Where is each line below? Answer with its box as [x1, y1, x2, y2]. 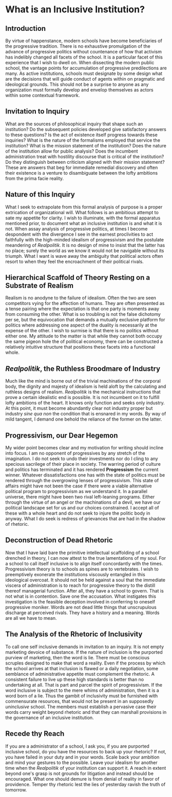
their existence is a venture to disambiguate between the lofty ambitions [5, 169, 158, 176]
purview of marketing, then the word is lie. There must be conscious [5, 654, 150, 660]
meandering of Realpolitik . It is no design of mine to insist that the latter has [5, 242, 165, 248]
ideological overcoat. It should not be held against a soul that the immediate [5, 577, 166, 583]
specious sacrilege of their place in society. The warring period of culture [5, 461, 161, 467]
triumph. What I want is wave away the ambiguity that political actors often [5, 253, 163, 259]
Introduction [5, 24, 46, 33]
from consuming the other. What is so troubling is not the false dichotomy [5, 311, 161, 317]
